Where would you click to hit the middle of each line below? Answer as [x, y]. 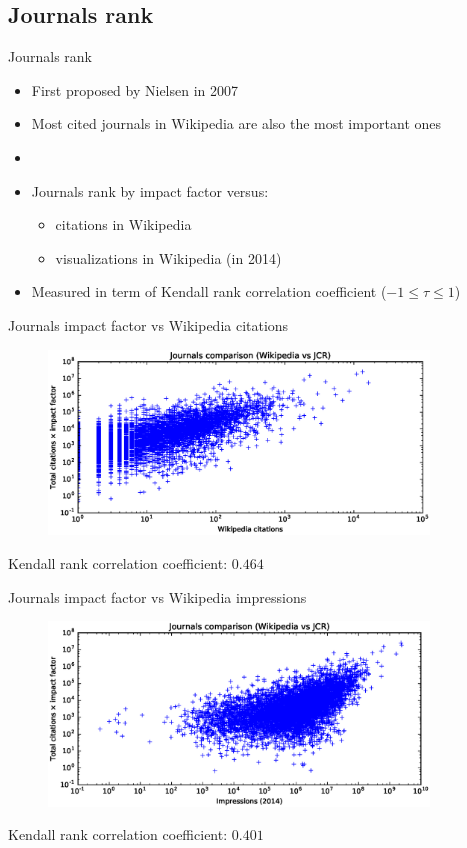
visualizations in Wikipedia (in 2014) [168, 257]
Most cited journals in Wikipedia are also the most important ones [236, 123]
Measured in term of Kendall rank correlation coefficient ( [209, 291]
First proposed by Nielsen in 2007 [135, 89]
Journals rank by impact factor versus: [150, 190]
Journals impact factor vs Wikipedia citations [148, 324]
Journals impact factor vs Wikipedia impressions [157, 596]
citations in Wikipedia [123, 224]
